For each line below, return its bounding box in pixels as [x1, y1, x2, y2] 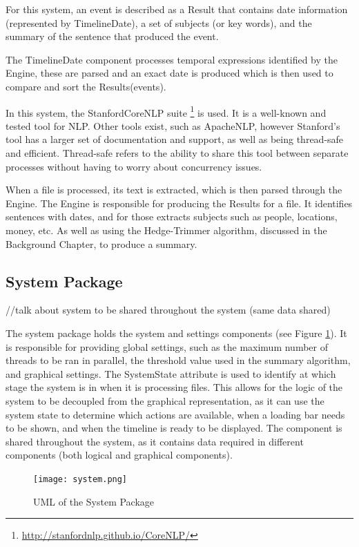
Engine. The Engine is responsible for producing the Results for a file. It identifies [6, 195, 353, 210]
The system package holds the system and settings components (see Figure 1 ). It [6, 325, 347, 340]
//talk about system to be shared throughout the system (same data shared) [6, 303, 331, 317]
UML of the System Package [33, 494, 155, 508]
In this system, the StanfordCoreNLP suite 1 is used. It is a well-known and [6, 103, 327, 119]
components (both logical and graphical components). [6, 448, 233, 462]
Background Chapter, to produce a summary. [6, 236, 197, 251]
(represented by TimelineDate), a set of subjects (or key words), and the [6, 15, 312, 30]
